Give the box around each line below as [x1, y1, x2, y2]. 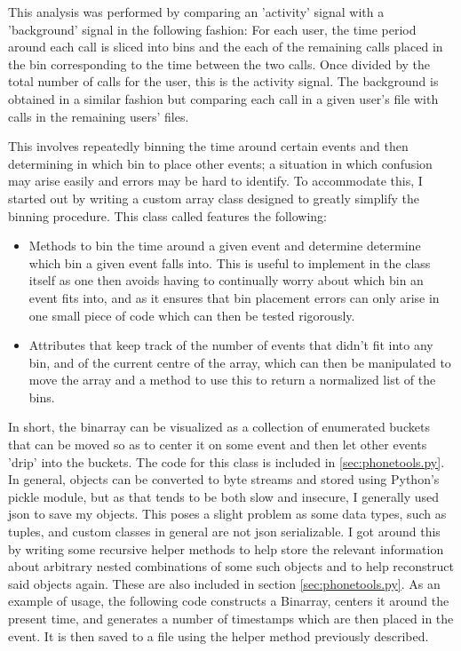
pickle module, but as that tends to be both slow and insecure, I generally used [8, 487, 440, 505]
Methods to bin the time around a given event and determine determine [28, 236, 421, 255]
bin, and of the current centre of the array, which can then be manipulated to [28, 353, 451, 371]
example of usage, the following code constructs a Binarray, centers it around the [8, 591, 449, 610]
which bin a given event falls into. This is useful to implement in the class [28, 253, 431, 272]
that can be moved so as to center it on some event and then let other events [8, 435, 427, 454]
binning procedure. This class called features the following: [8, 206, 328, 225]
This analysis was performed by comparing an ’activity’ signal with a [8, 3, 385, 20]
